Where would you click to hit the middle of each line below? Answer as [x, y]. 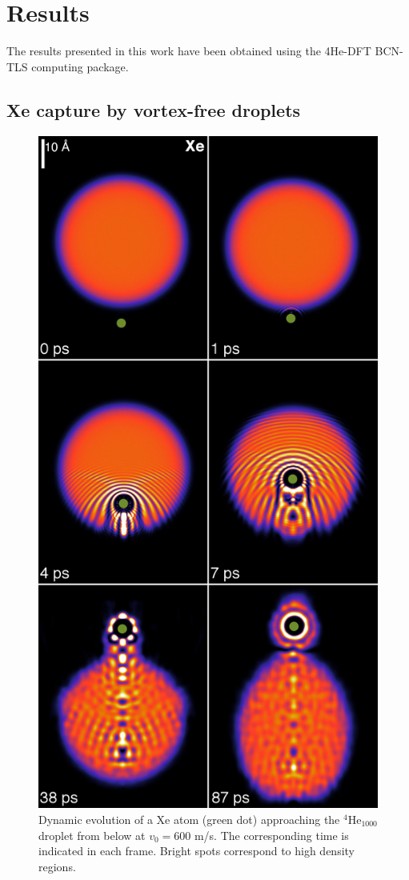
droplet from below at [92, 835]
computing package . [80, 66]
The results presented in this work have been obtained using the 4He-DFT [189, 51]
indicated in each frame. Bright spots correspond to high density [197, 851]
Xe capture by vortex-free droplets [154, 109]
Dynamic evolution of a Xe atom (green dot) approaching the [189, 819]
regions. [57, 866]
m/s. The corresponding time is [271, 835]
